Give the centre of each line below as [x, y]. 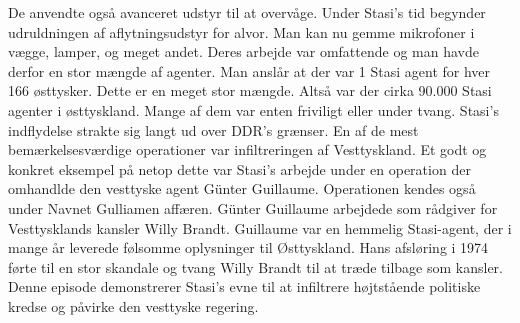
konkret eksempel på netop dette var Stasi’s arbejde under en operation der [239, 168]
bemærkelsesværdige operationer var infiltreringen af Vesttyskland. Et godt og [247, 149]
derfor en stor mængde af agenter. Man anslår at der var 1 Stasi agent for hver [249, 70]
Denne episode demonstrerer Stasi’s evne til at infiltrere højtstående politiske [244, 286]
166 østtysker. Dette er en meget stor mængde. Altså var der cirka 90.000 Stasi [250, 90]
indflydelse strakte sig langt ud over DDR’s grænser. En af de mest [213, 129]
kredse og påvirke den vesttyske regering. [133, 305]
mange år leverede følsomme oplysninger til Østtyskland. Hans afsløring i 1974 [248, 247]
